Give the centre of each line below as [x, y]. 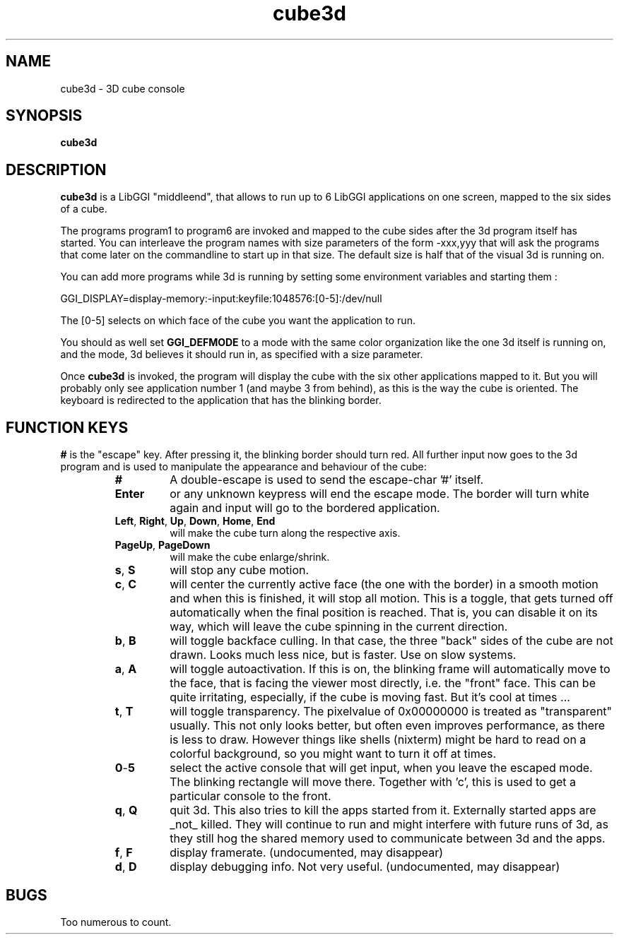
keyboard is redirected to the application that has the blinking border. [221, 400]
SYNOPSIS [44, 116]
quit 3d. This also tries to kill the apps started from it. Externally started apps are [383, 810]
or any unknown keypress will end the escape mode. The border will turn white [379, 494]
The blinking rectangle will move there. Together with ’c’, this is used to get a [373, 782]
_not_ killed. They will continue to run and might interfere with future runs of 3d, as [389, 825]
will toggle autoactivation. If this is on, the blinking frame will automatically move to [390, 669]
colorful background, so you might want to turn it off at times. [333, 754]
